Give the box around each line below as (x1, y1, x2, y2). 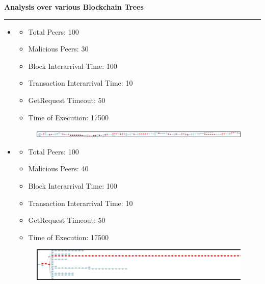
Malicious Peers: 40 (28, 163, 89, 174)
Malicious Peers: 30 (28, 43, 89, 54)
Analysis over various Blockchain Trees (4, 2, 144, 12)
